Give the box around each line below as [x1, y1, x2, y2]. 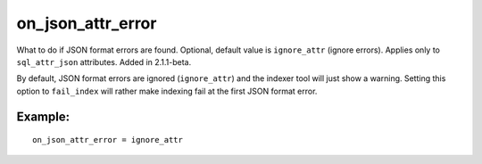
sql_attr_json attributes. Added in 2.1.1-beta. [16, 56, 192, 67]
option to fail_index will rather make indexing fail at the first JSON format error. [16, 86, 318, 96]
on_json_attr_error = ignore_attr [32, 135, 183, 145]
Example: [16, 109, 71, 124]
